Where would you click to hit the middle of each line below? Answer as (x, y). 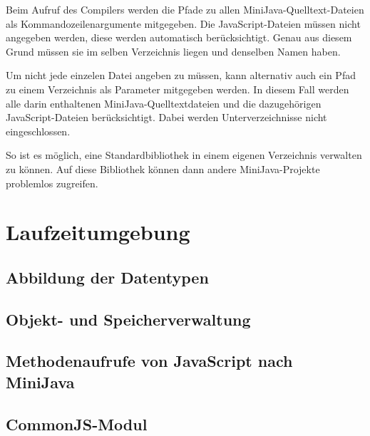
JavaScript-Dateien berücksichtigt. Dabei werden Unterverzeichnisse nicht (166, 117)
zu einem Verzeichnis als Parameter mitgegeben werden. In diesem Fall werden (178, 89)
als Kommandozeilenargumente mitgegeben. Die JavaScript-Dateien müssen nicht (183, 23)
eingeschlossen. (38, 131)
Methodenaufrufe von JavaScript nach (149, 361)
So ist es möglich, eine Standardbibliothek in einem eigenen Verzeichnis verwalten (184, 155)
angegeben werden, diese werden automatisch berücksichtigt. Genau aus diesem (179, 37)
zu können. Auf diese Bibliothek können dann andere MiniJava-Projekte (163, 168)
